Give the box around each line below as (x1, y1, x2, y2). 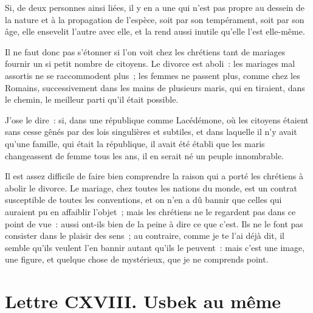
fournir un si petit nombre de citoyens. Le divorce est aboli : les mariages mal (5, 57, 295, 70)
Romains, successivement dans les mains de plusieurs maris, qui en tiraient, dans (5, 81, 305, 94)
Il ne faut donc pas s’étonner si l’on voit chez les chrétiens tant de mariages (5, 45, 286, 58)
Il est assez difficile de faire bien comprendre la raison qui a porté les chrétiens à (5, 170, 304, 182)
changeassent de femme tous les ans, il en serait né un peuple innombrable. (5, 149, 284, 162)
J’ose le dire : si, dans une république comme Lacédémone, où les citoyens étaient (5, 113, 309, 126)
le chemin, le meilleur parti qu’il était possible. (5, 93, 179, 106)
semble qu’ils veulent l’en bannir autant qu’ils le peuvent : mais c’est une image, (5, 241, 305, 253)
